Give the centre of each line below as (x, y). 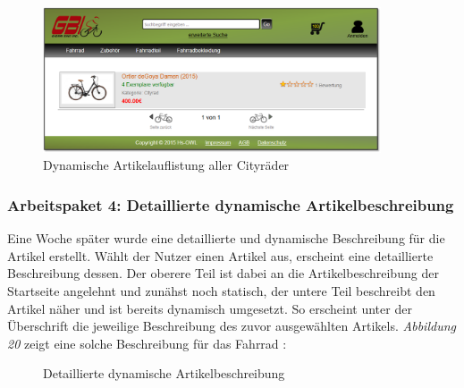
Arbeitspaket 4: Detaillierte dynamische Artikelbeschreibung (231, 204)
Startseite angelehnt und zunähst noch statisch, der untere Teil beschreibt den (221, 290)
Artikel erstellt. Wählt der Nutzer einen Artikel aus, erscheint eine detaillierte (220, 255)
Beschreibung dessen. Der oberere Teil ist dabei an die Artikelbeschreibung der (223, 273)
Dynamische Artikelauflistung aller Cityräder (166, 165)
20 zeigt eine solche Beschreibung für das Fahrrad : (147, 343)
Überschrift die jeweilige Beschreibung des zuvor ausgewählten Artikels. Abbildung (232, 326)
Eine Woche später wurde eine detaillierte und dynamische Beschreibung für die (226, 238)
